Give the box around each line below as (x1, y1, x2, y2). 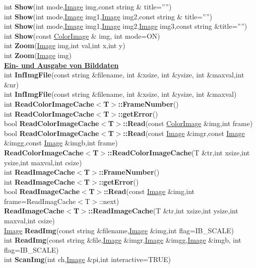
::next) (99, 196, 119, 206)
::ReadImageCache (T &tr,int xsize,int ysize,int (88, 205, 239, 216)
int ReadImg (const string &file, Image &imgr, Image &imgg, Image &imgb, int (4, 235, 242, 245)
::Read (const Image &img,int (104, 186, 195, 197)
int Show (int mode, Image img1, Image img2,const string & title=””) (4, 11, 212, 21)
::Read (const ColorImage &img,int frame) (123, 118, 253, 129)
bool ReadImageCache (4, 186, 80, 197)
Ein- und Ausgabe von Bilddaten (4, 60, 119, 70)
